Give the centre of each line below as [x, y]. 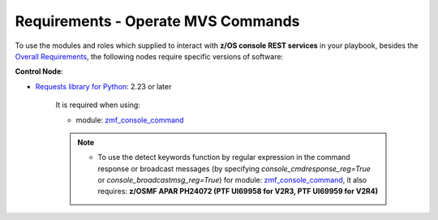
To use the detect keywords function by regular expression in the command [224, 157]
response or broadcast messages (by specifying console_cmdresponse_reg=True [234, 168]
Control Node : [39, 71]
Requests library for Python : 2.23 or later [103, 86]
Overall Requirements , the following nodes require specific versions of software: [149, 56]
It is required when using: [98, 105]
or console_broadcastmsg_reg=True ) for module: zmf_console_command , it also [232, 180]
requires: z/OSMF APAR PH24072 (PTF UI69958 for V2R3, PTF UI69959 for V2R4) [238, 192]
